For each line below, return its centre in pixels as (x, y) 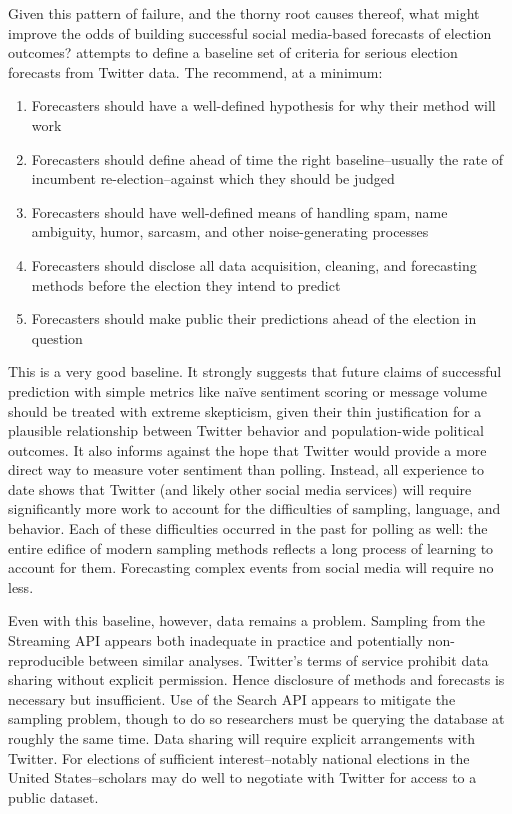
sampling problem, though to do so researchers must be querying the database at (256, 718)
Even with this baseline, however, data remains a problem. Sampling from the (246, 620)
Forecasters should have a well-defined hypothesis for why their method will (263, 105)
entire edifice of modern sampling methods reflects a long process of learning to (251, 547)
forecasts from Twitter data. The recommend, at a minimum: (195, 71)
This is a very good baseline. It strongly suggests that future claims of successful (255, 371)
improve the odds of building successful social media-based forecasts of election (250, 32)
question (57, 337)
